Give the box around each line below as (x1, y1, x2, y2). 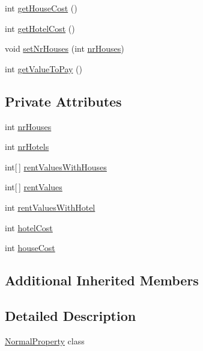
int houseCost (5, 241, 55, 254)
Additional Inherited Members (5, 271, 199, 290)
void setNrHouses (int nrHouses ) (5, 42, 124, 55)
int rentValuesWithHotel (5, 200, 95, 213)
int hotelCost (5, 221, 53, 234)
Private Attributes (5, 92, 122, 110)
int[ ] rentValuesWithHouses (5, 160, 107, 173)
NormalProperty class (5, 334, 85, 347)
